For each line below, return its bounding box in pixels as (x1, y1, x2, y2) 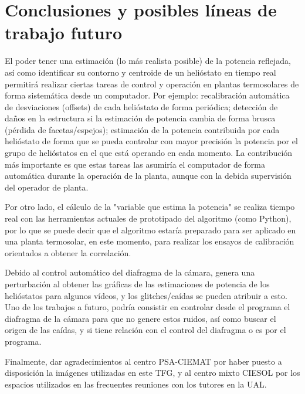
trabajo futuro (5, 21, 123, 45)
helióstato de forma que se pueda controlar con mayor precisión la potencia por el (5, 135, 298, 147)
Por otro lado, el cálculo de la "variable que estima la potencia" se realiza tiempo (5, 201, 295, 213)
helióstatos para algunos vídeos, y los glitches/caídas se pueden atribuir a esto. (5, 289, 287, 301)
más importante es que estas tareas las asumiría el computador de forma (5, 158, 266, 170)
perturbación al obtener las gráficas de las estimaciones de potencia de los (5, 278, 270, 290)
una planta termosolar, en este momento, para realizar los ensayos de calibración (5, 235, 294, 247)
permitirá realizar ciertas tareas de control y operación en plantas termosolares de (5, 77, 299, 90)
